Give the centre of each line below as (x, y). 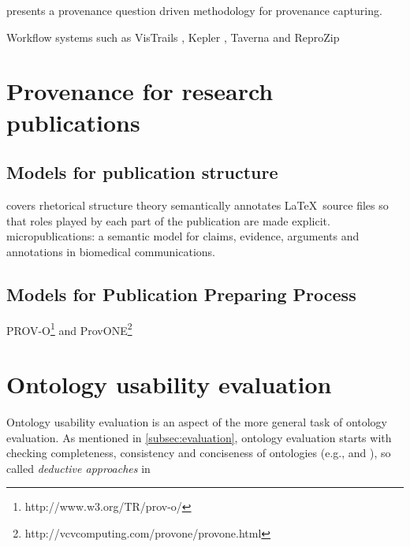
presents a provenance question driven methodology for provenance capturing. (194, 10)
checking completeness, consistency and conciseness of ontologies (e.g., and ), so (199, 453)
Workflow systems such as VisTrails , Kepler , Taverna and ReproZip (173, 37)
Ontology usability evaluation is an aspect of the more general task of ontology (197, 421)
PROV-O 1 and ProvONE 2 (69, 329)
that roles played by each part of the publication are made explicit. (168, 220)
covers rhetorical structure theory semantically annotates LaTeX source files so (198, 205)
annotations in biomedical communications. (111, 251)
